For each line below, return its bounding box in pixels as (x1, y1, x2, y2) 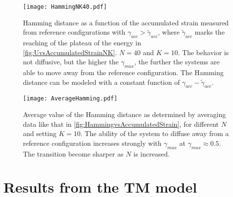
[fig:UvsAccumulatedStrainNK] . (23, 47, 117, 57)
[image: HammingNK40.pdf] (23, 3, 107, 10)
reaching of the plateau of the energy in (23, 38, 141, 48)
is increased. (133, 148, 170, 158)
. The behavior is (178, 47, 229, 57)
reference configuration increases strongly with (23, 138, 162, 148)
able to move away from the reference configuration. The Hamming (23, 67, 224, 78)
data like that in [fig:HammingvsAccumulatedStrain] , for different (23, 118, 219, 129)
